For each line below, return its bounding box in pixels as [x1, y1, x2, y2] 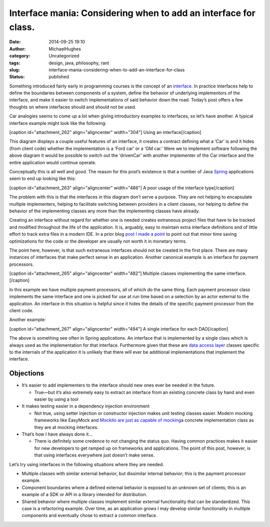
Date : [9, 39, 21, 45]
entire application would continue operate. [9, 159, 96, 165]
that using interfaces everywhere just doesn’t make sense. [34, 452, 155, 458]
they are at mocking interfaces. [34, 424, 98, 430]
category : [9, 53, 30, 59]
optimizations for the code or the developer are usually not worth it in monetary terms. [9, 238, 187, 244]
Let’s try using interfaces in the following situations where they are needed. [9, 461, 164, 467]
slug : [9, 66, 20, 72]
